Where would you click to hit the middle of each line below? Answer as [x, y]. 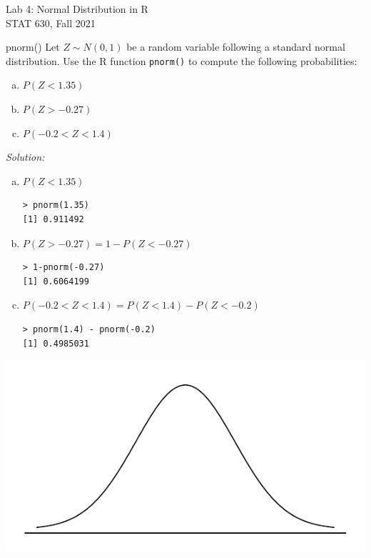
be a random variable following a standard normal [236, 47]
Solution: [25, 157]
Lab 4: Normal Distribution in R [77, 9]
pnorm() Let [33, 47]
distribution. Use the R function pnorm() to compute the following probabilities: [182, 60]
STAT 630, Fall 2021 [51, 23]
